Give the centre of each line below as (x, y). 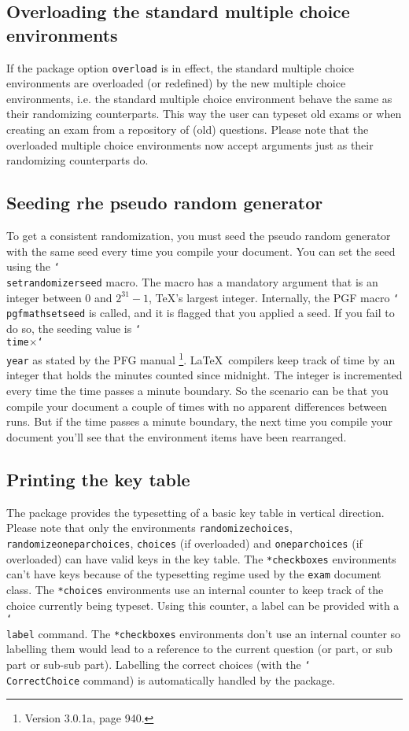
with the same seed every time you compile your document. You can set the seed (201, 251)
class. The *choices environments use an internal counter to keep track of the (195, 589)
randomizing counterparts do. (77, 160)
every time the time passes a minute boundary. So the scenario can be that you (197, 391)
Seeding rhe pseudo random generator (165, 203)
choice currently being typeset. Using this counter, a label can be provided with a (203, 605)
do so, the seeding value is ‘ (74, 328)
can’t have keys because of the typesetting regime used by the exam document (194, 574)
